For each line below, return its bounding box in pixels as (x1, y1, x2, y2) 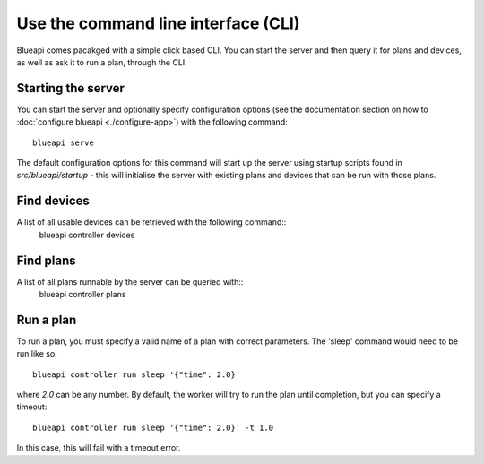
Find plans (16, 253, 76, 268)
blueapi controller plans (39, 289, 126, 299)
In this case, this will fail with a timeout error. (16, 443, 181, 453)
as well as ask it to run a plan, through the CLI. (16, 56, 187, 67)
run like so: (16, 348, 57, 359)
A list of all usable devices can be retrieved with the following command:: (16, 217, 287, 228)
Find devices (16, 193, 90, 209)
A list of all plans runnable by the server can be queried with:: (16, 276, 244, 287)
